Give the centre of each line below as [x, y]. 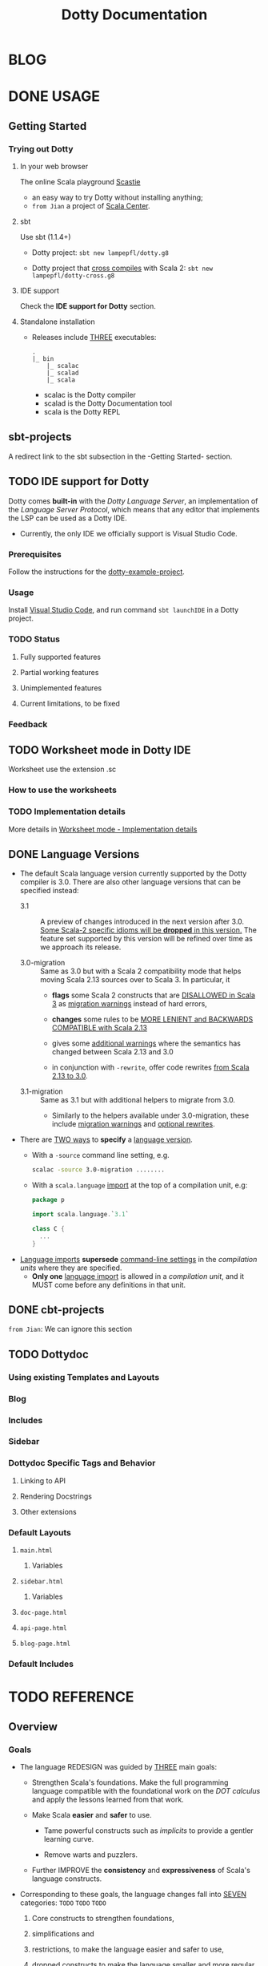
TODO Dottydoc [49, 1354]
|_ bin [43, 359]
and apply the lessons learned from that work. [108, 1799]
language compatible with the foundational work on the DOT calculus [146, 1790]
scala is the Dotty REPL [82, 412]
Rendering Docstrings [56, 1496]
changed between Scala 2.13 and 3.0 [112, 1052]
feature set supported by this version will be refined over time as [146, 939]
